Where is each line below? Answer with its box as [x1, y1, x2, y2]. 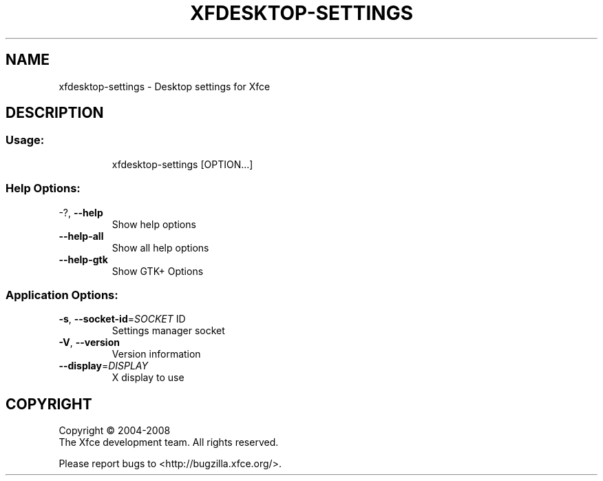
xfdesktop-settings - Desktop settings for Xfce [59, 80, 271, 92]
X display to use [112, 371, 184, 384]
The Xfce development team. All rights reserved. [59, 436, 279, 449]
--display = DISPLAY [59, 360, 148, 372]
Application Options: [6, 287, 118, 302]
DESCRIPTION [6, 104, 104, 122]
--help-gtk [59, 253, 108, 265]
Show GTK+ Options [112, 265, 204, 277]
